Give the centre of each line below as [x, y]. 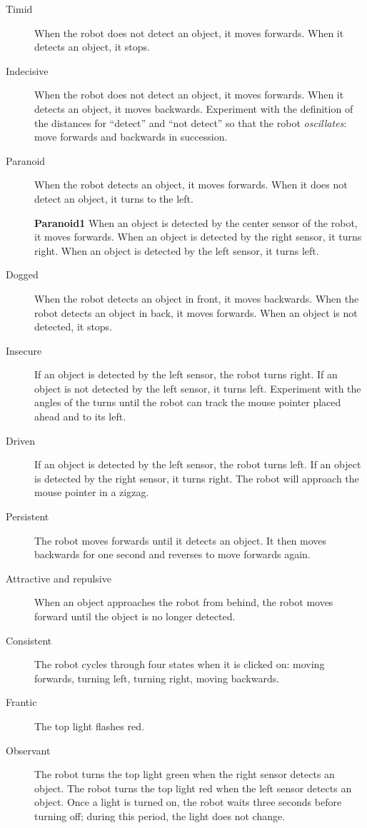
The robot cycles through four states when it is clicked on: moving [180, 664]
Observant [28, 750]
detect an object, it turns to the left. [114, 198]
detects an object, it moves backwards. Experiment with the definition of [194, 108]
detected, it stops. [74, 327]
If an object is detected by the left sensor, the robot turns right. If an [186, 374]
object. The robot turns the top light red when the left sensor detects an [193, 788]
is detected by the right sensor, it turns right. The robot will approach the [197, 478]
